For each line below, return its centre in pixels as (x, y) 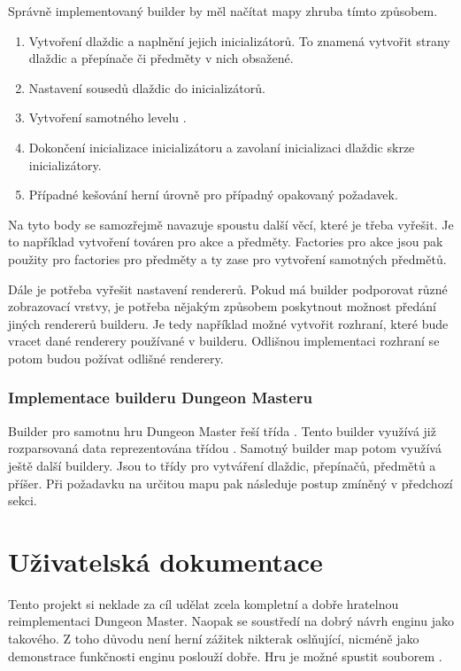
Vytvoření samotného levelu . (108, 117)
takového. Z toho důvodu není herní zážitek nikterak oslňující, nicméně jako (214, 638)
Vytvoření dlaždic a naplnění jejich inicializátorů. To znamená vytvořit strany (239, 40)
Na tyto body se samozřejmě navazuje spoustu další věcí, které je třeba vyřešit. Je (231, 224)
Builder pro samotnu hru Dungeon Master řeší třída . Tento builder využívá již (222, 430)
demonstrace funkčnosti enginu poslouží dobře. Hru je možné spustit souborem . (225, 655)
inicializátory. (65, 164)
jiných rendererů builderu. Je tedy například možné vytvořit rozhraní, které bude (228, 323)
